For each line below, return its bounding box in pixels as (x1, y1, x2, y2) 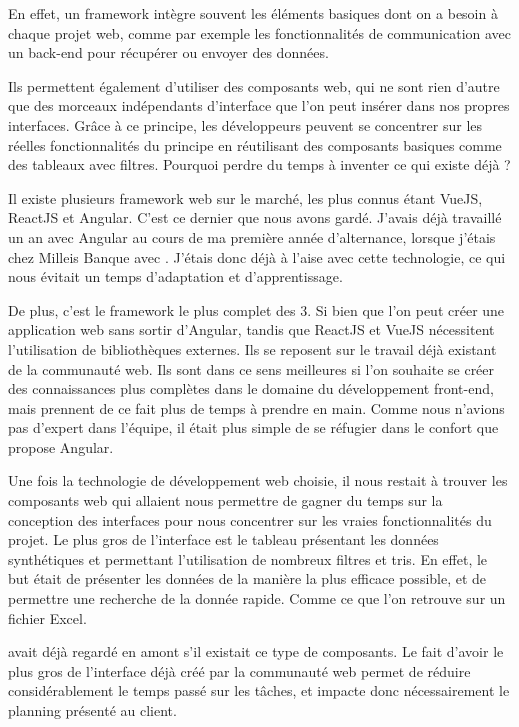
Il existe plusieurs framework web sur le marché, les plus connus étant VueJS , (8, 187, 483, 208)
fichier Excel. (8, 607, 87, 628)
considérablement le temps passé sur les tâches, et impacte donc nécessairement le (8, 680, 510, 701)
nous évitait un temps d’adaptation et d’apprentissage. (8, 266, 343, 287)
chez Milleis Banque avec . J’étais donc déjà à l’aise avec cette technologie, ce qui (8, 246, 506, 267)
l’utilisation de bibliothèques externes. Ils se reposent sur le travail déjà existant (8, 338, 497, 359)
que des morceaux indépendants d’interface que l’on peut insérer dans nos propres (8, 95, 510, 116)
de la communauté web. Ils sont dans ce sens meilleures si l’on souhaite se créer (8, 358, 495, 379)
